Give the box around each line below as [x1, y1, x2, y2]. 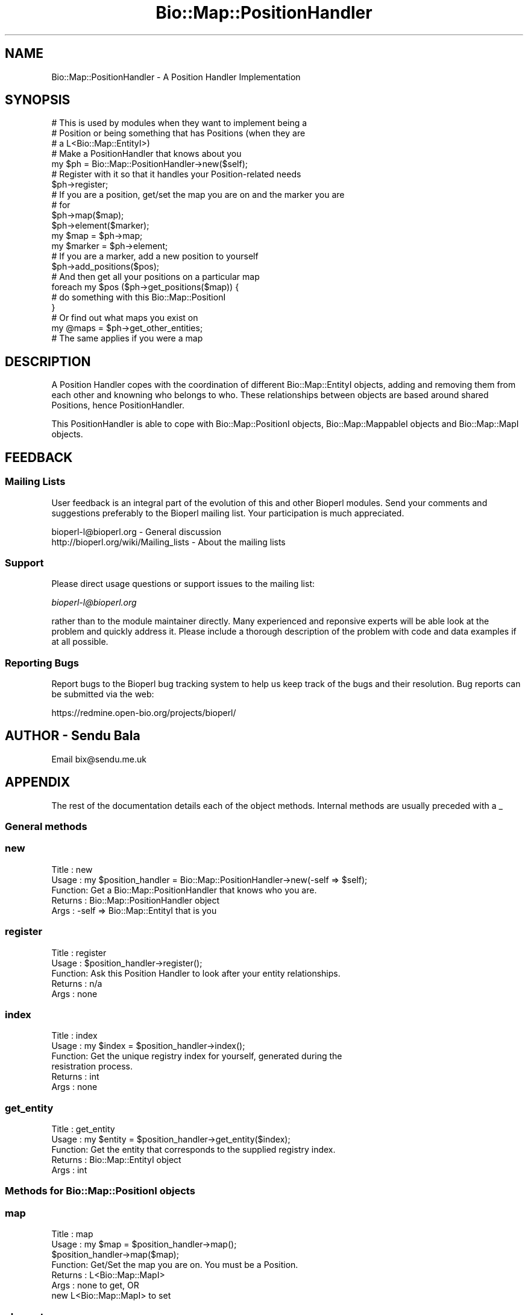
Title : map [51, 1229, 93, 1240]
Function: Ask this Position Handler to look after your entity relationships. [51, 968, 341, 978]
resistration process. [51, 1061, 133, 1072]
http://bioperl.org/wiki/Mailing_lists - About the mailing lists [51, 536, 286, 547]
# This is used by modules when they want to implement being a [51, 118, 307, 128]
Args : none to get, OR [51, 1280, 139, 1291]
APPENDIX [5, 775, 71, 790]
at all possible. [51, 636, 108, 647]
